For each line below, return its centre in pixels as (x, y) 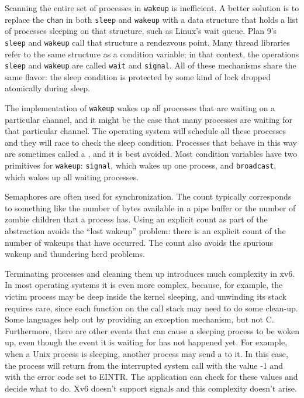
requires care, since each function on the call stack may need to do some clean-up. (151, 308)
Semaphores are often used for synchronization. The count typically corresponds (148, 196)
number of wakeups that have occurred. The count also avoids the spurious (139, 242)
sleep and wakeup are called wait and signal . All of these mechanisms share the (151, 65)
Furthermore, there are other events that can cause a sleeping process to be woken (152, 330)
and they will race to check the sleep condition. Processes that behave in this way (151, 142)
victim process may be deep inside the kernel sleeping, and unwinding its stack (146, 296)
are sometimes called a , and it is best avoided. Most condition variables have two (151, 154)
